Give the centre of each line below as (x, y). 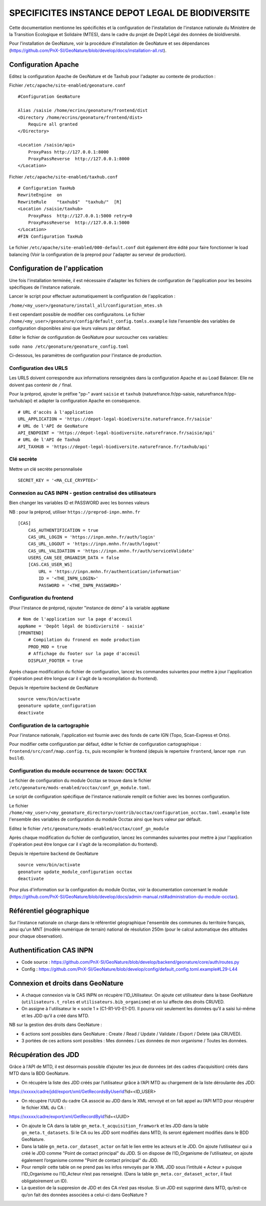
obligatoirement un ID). (45, 1181)
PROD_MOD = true (48, 647)
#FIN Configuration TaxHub (50, 236)
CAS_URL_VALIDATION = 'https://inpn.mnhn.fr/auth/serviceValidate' (111, 551)
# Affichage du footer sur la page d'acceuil (84, 654)
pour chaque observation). (36, 936)
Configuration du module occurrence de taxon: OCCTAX (78, 770)
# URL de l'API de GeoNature (53, 426)
